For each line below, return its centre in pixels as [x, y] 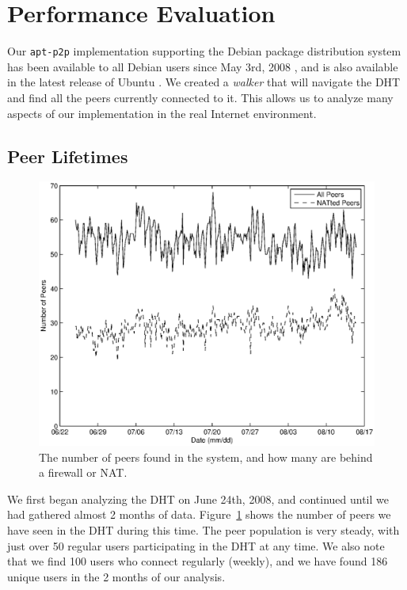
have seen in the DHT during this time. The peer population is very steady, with [203, 530]
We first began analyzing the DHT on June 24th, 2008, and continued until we [198, 499]
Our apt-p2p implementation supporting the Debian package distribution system [204, 51]
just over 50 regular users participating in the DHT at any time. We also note [196, 545]
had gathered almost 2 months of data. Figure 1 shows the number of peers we [199, 514]
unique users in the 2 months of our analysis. [116, 576]
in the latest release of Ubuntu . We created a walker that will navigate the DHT [204, 82]
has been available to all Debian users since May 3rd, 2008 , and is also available [203, 66]
